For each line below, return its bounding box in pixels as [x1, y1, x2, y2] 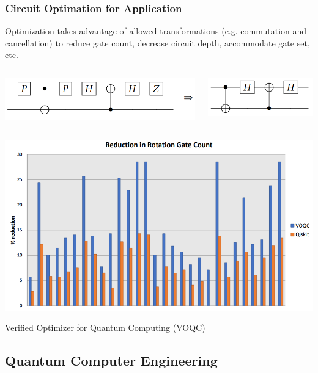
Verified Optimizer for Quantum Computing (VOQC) [5, 321, 205, 334]
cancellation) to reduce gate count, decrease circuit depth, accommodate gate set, [5, 36, 310, 49]
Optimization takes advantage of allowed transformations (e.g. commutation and [5, 24, 307, 37]
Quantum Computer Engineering [5, 351, 218, 370]
